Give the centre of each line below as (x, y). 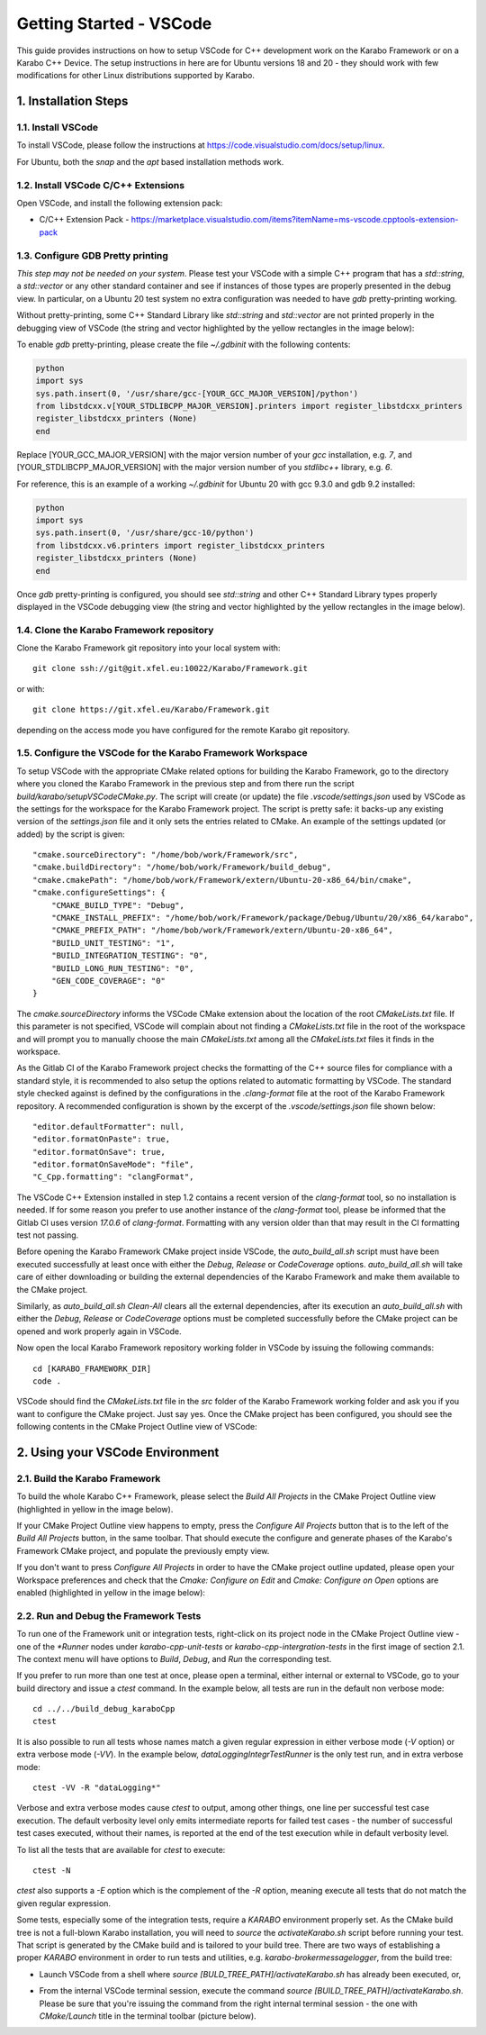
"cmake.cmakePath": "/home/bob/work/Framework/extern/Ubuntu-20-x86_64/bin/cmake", (223, 880)
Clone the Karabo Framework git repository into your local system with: (148, 648)
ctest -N (52, 1871)
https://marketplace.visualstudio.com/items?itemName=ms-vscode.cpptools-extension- (295, 220)
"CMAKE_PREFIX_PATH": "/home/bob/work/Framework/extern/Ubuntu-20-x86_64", (222, 931)
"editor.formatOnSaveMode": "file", (113, 1165)
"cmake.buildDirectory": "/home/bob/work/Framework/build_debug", (182, 868)
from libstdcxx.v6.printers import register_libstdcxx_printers (180, 545)
